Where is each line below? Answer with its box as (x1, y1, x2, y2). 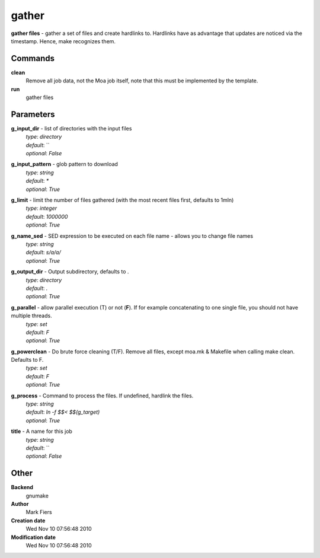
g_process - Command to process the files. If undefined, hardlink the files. (11, 392, 194, 399)
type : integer (25, 205, 57, 212)
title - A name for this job (11, 428, 72, 435)
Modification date (11, 534, 56, 541)
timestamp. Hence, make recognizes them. (11, 37, 116, 44)
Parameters (11, 109, 55, 119)
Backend (11, 484, 34, 491)
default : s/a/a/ (25, 249, 62, 256)
